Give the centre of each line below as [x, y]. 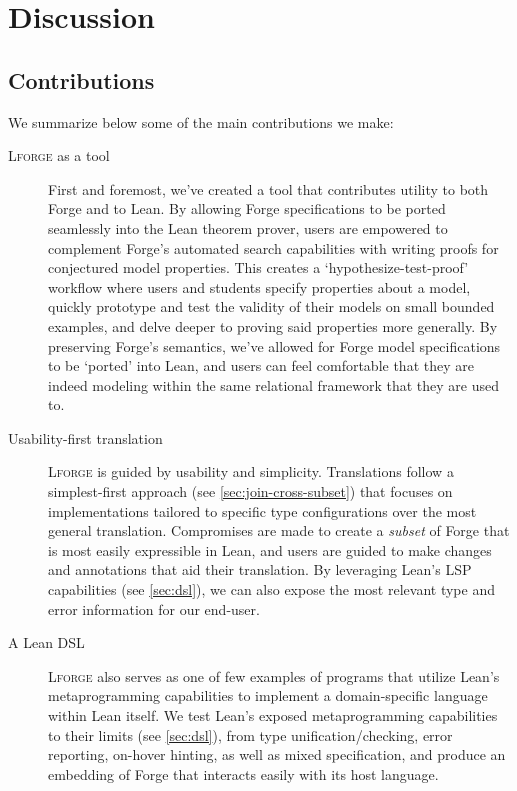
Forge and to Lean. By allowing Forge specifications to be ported [247, 208]
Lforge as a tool [59, 155]
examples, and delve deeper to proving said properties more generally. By [273, 325]
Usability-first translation [85, 437]
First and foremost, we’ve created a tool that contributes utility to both [268, 188]
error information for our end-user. [154, 608]
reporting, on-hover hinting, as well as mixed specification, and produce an [277, 754]
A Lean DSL [46, 642]
